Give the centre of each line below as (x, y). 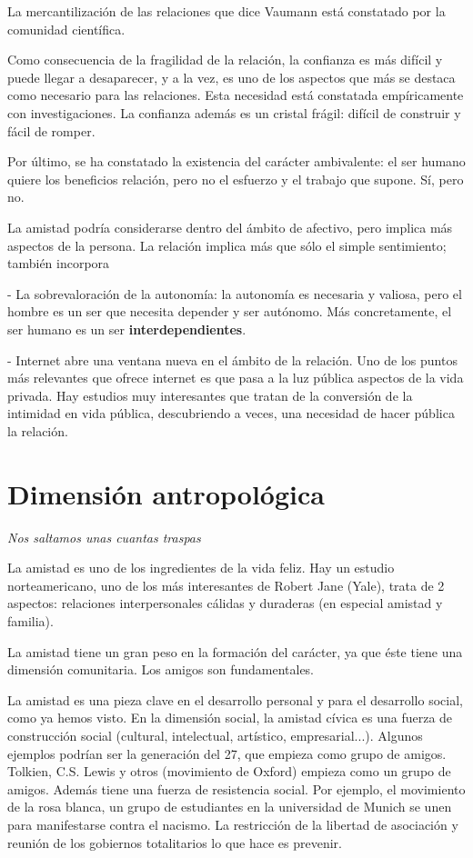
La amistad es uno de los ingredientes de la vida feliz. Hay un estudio (201, 568)
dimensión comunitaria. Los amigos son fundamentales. (161, 669)
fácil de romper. (51, 130)
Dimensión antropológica (166, 493)
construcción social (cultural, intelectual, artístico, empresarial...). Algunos (215, 735)
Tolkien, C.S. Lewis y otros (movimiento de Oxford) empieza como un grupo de (229, 771)
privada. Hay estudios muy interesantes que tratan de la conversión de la (210, 395)
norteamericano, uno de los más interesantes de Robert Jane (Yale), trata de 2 (226, 585)
